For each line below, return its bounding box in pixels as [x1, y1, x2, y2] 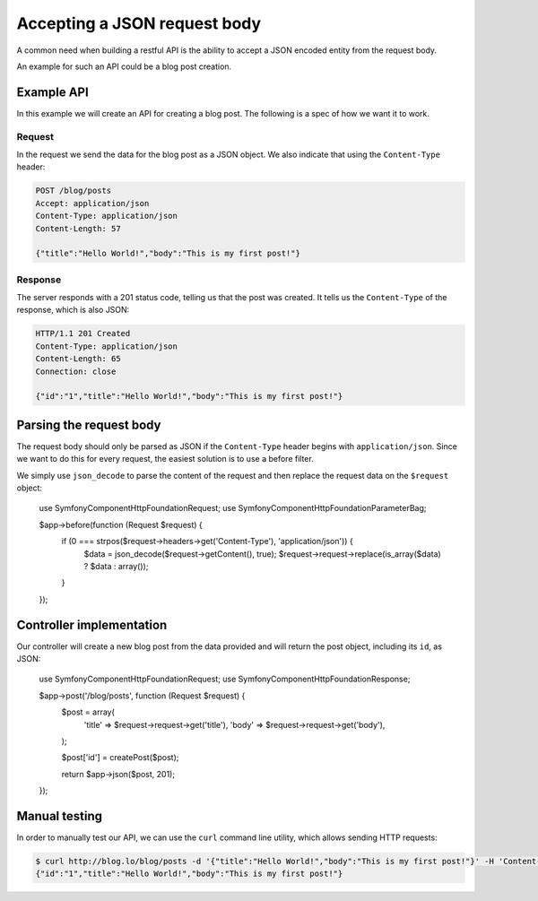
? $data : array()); [83, 561, 149, 571]
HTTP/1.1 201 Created [35, 328, 131, 339]
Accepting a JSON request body [16, 13, 262, 33]
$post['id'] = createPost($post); [61, 752, 179, 763]
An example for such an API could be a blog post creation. [16, 61, 232, 72]
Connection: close [35, 366, 117, 377]
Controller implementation [16, 617, 168, 632]
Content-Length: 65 [35, 354, 121, 364]
